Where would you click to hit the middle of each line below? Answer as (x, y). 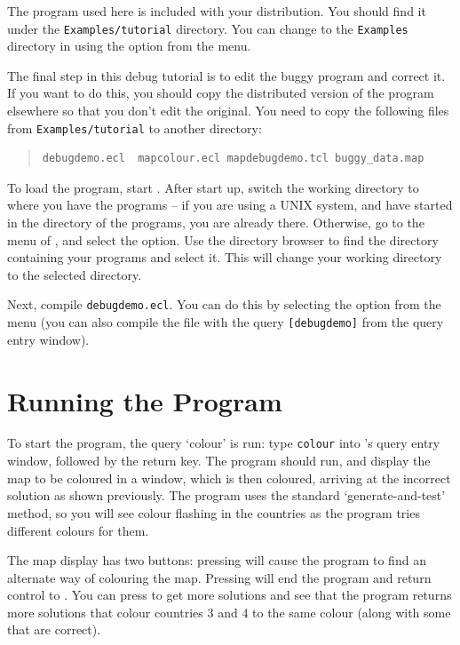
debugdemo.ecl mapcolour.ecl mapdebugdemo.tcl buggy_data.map (233, 159)
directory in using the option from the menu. (129, 46)
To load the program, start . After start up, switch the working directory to (213, 187)
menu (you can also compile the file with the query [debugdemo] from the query (226, 322)
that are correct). (54, 629)
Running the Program (145, 400)
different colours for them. (78, 530)
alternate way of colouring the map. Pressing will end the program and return (219, 577)
